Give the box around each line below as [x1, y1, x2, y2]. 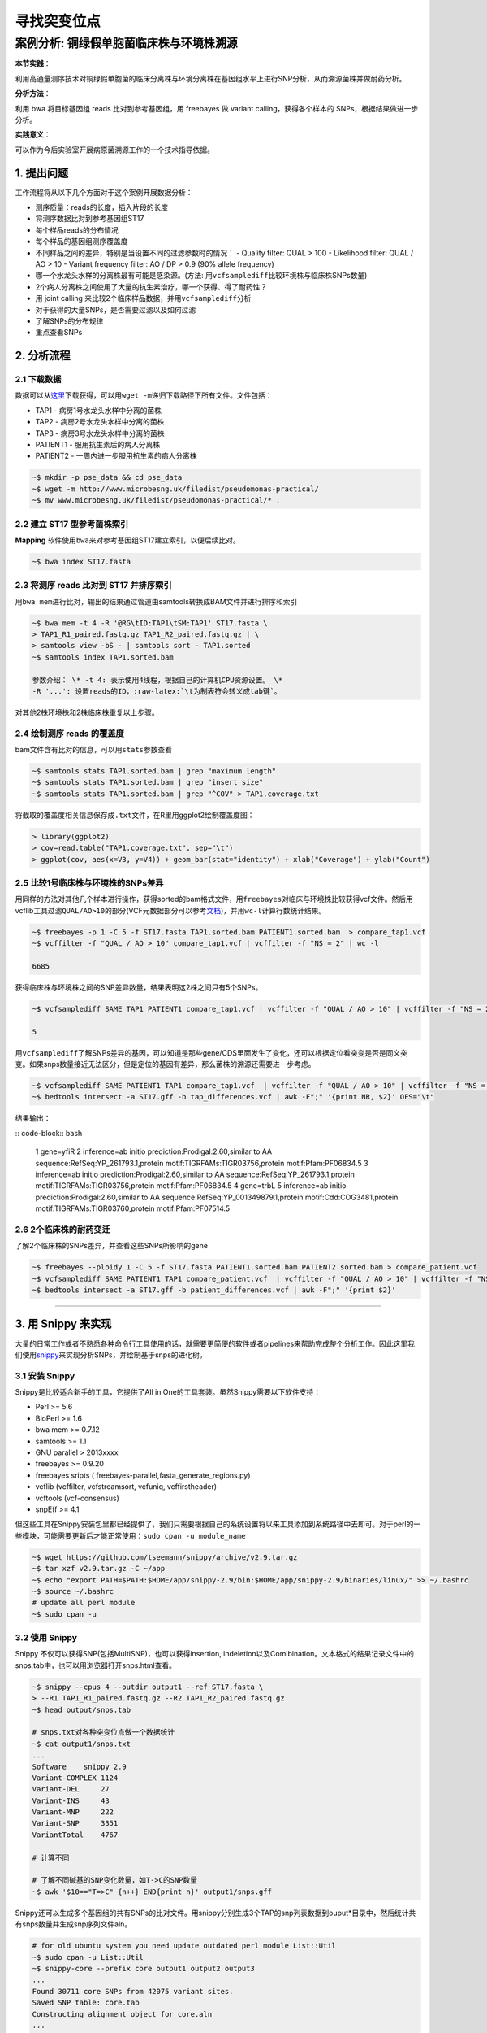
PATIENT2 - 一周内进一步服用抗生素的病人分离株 [35, 451, 198, 461]
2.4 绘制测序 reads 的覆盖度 [15, 728, 125, 739]
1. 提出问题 [15, 166, 69, 180]
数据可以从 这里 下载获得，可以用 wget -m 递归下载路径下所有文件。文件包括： [15, 390, 274, 400]
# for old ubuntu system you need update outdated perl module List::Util [32, 1941, 337, 1951]
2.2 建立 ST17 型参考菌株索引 [15, 518, 129, 529]
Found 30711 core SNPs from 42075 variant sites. [32, 1987, 234, 1996]
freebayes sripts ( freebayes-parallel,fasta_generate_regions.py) [35, 1470, 251, 1480]
